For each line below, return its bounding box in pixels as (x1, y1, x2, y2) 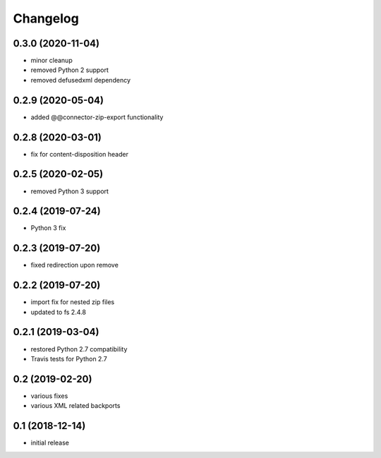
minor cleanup (30, 56, 73, 65)
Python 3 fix (30, 224, 66, 232)
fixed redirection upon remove (30, 261, 119, 270)
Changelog (13, 11, 79, 26)
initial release (30, 438, 70, 447)
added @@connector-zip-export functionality (30, 113, 164, 121)
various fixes (30, 392, 68, 400)
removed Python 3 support (30, 187, 109, 195)
